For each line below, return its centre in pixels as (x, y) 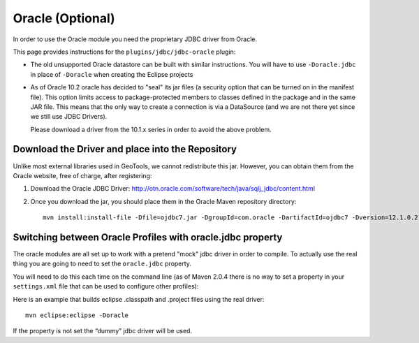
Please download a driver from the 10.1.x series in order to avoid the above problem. (151, 129)
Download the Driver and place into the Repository (125, 149)
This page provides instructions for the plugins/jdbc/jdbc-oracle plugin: (124, 52)
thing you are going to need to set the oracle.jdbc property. (102, 264)
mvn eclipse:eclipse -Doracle (77, 315)
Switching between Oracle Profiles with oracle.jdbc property (148, 237)
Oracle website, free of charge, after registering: (82, 175)
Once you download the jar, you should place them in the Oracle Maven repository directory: (163, 201)
